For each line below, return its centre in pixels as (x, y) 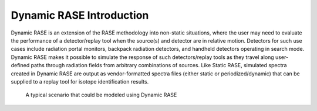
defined (20, 65)
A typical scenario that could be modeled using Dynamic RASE (101, 95)
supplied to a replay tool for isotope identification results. (80, 81)
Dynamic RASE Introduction (80, 15)
